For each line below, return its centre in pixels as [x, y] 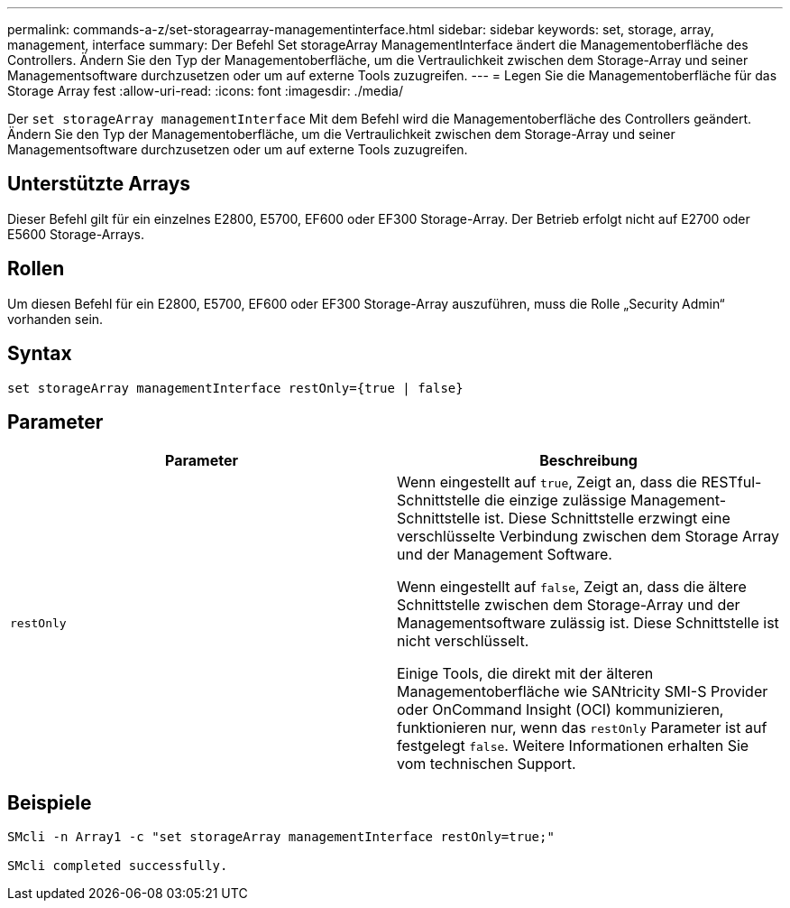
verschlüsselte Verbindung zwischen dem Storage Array [588, 537]
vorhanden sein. [55, 319]
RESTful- [731, 482]
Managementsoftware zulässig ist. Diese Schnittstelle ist [588, 623]
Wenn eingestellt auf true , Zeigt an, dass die [547, 482]
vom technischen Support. [487, 764]
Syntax [40, 354]
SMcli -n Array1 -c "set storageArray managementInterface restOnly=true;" [281, 837]
